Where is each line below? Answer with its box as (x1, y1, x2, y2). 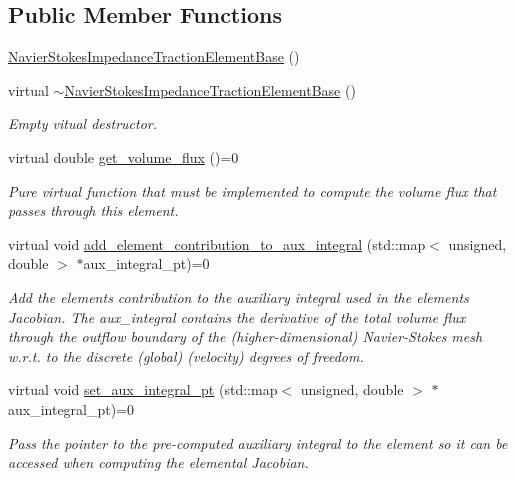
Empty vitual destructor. (8, 113, 158, 134)
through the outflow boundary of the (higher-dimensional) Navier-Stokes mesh (8, 326, 483, 347)
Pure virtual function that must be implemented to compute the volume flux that (8, 180, 497, 201)
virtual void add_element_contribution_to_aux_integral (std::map (8, 233, 426, 254)
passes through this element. (8, 200, 179, 221)
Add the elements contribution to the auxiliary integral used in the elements (8, 286, 469, 307)
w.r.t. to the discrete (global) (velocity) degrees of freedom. (8, 345, 364, 366)
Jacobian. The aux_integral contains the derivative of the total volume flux (8, 306, 466, 327)
